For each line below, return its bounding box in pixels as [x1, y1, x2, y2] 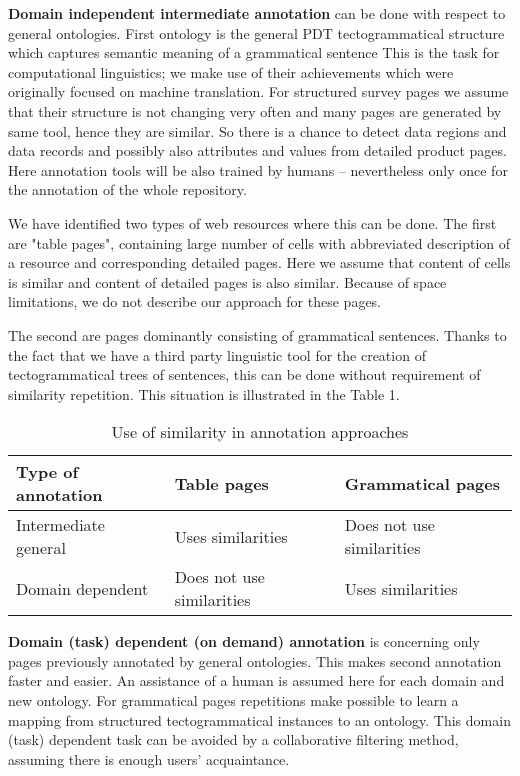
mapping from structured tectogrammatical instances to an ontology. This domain [8, 709, 511, 730]
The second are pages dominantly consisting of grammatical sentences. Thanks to [8, 324, 507, 345]
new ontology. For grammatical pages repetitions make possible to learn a [8, 690, 459, 711]
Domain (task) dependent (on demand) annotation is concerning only [8, 631, 480, 652]
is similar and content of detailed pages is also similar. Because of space [8, 271, 447, 292]
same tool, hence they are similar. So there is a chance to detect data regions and [8, 120, 507, 141]
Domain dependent [16, 576, 149, 600]
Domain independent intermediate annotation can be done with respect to [8, 3, 506, 23]
